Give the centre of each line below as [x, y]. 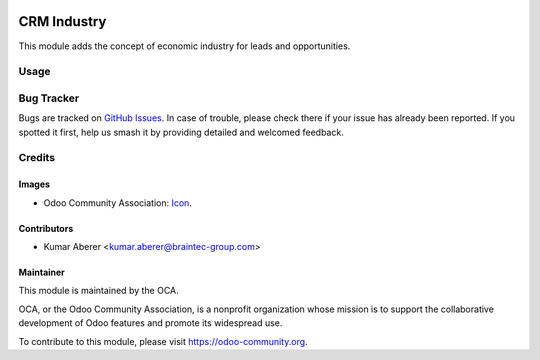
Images [34, 184]
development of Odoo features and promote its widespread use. [150, 323]
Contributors [46, 228]
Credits [36, 158]
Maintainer [41, 272]
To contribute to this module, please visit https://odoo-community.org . [163, 341]
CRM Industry [62, 21]
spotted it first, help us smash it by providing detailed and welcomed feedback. [181, 132]
